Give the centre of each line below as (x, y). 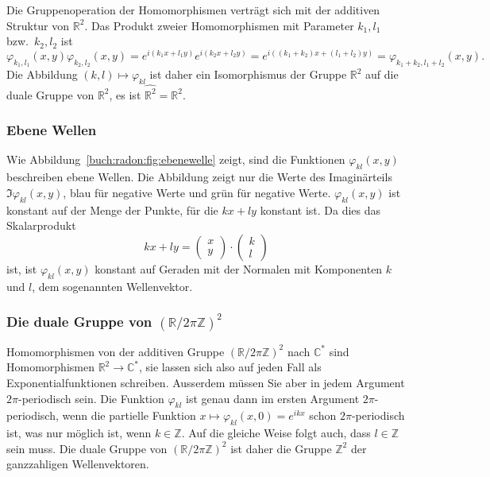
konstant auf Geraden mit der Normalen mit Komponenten (239, 268)
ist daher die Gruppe (281, 448)
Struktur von (38, 25)
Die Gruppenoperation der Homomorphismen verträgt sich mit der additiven (193, 10)
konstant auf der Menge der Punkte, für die (112, 209)
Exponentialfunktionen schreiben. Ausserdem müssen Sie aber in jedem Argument (206, 383)
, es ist (125, 94)
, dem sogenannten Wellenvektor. (112, 286)
